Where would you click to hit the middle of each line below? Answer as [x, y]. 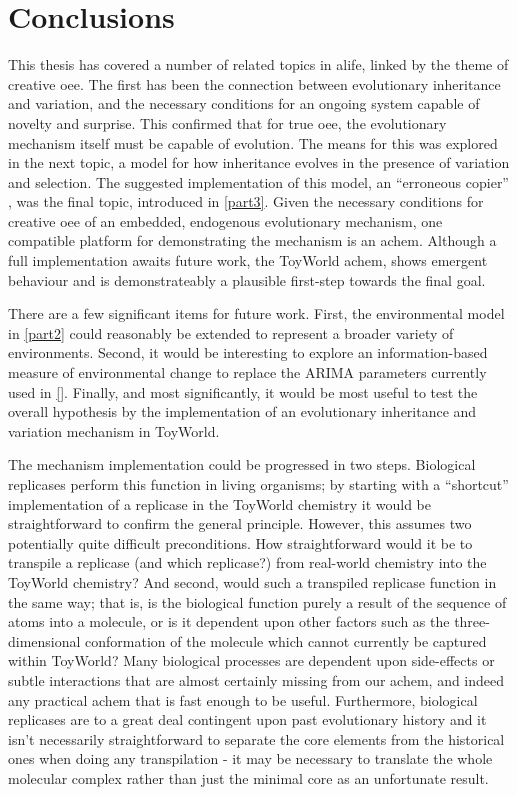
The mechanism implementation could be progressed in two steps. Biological [242, 464]
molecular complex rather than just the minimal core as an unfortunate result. [248, 777]
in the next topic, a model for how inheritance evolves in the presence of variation [259, 162]
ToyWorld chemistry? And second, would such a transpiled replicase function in [252, 581]
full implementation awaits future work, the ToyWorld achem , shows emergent [248, 260]
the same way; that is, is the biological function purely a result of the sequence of [257, 601]
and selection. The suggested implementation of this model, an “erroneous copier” [258, 181]
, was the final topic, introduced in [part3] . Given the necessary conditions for [246, 201]
